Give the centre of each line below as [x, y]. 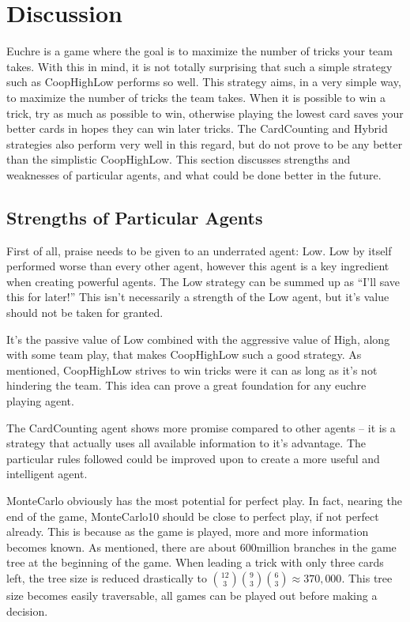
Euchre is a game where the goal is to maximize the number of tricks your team [199, 51]
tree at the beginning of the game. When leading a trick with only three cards [195, 562]
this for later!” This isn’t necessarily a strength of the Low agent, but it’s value [198, 297]
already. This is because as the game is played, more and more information [188, 532]
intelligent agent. [47, 474]
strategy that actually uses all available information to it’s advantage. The [186, 443]
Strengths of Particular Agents [135, 217]
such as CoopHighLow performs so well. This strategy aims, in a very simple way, [204, 82]
